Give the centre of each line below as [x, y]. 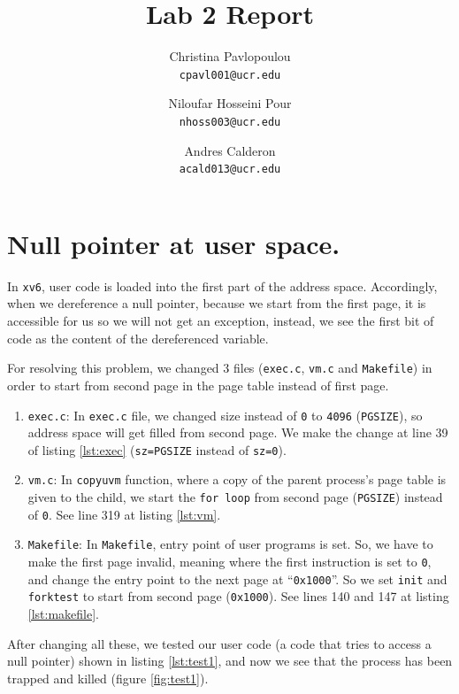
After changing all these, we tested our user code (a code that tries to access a [219, 643]
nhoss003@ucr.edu [230, 122]
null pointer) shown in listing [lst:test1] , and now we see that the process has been [230, 661]
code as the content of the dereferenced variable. [138, 338]
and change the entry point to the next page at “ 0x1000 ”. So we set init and [237, 578]
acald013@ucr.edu [230, 170]
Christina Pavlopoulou [230, 56]
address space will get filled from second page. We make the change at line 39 [238, 432]
